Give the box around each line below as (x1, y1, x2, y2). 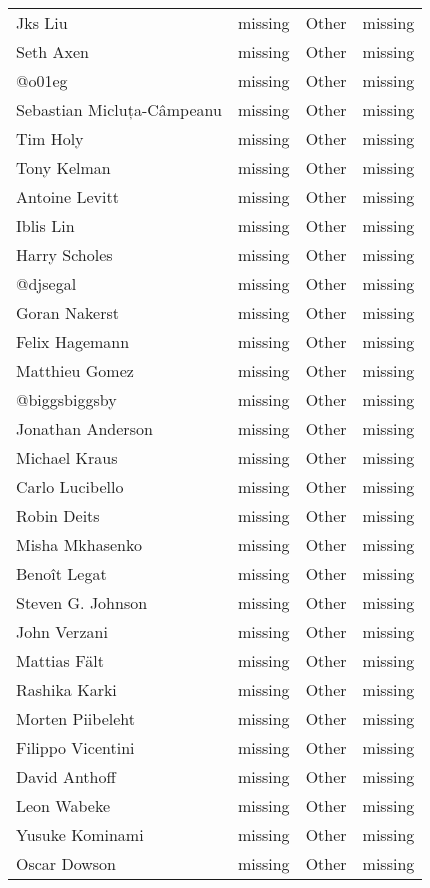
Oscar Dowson (16, 852, 116, 875)
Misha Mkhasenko (16, 533, 142, 556)
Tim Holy (16, 127, 84, 150)
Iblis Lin (16, 214, 75, 237)
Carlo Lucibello (16, 475, 124, 498)
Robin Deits (16, 504, 100, 527)
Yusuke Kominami (16, 823, 144, 846)
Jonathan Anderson (16, 417, 153, 440)
